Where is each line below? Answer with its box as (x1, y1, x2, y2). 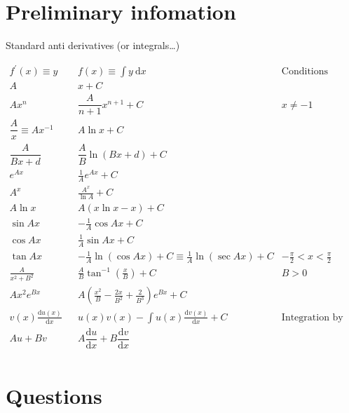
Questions (6, 381, 102, 410)
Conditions (281, 67, 329, 77)
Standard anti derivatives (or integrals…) (6, 38, 180, 53)
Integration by (281, 312, 343, 323)
